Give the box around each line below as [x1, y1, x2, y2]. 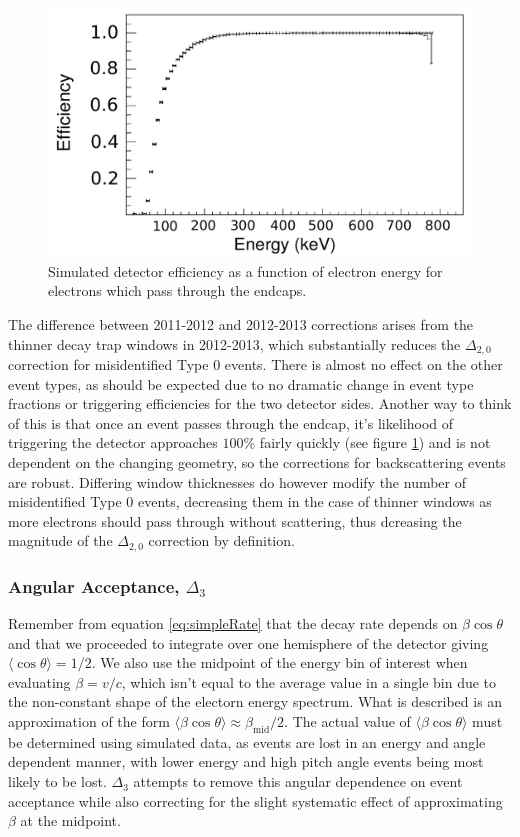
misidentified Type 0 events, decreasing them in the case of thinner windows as [8, 491, 492, 512]
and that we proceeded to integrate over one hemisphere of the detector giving [8, 632, 489, 653]
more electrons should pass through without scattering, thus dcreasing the [8, 510, 462, 531]
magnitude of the [8, 530, 113, 551]
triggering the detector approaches [8, 432, 218, 453]
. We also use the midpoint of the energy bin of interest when [91, 652, 468, 673]
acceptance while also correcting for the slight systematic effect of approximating [8, 790, 503, 811]
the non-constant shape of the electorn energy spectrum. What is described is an [8, 691, 503, 712]
